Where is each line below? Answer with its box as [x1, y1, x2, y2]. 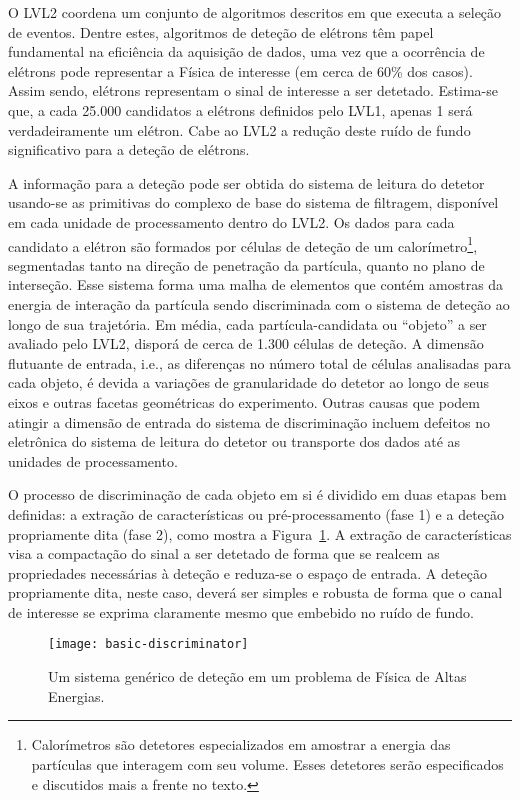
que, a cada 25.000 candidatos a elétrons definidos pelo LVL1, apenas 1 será [8, 99, 473, 120]
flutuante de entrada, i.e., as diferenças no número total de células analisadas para [8, 352, 511, 373]
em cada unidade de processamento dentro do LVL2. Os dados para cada [8, 211, 455, 232]
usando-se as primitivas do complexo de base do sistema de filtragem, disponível [8, 192, 499, 213]
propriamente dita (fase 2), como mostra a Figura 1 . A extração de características [8, 523, 512, 544]
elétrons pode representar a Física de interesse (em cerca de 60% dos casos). [8, 60, 473, 81]
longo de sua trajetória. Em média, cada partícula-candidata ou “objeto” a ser [8, 313, 487, 334]
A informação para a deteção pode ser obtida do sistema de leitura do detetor [8, 172, 485, 193]
